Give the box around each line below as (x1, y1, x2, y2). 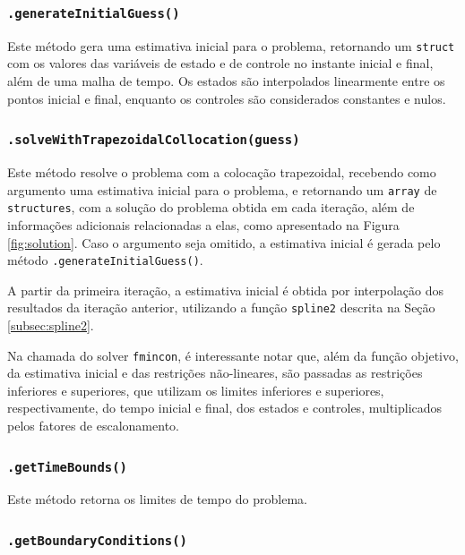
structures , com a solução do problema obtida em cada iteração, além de (7, 198, 415, 217)
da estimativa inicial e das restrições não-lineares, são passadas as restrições (7, 363, 423, 382)
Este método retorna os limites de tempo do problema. (7, 490, 307, 508)
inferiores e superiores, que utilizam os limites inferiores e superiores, (7, 380, 384, 399)
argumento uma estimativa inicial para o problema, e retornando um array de (7, 180, 437, 199)
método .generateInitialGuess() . (7, 251, 203, 269)
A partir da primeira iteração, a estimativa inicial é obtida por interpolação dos (7, 280, 443, 299)
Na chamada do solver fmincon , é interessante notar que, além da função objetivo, (7, 346, 459, 364)
